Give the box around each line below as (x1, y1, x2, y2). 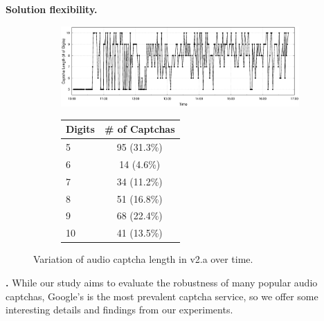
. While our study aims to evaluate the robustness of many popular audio (6, 275, 318, 289)
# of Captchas (104, 122, 175, 136)
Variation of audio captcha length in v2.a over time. (33, 252, 253, 266)
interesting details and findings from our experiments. (6, 302, 233, 317)
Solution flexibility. (6, 2, 98, 16)
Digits (66, 122, 95, 136)
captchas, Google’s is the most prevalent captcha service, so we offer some (6, 288, 318, 303)
